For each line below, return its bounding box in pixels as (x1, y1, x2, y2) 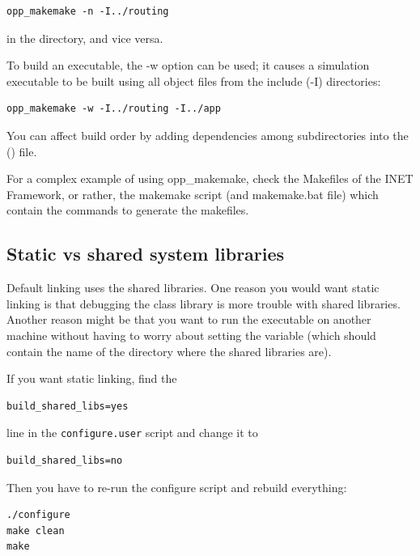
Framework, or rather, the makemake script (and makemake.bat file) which (6, 185, 379, 202)
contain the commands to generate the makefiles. (6, 202, 249, 219)
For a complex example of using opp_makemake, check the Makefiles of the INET (6, 170, 414, 187)
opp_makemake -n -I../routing (6, 6, 169, 17)
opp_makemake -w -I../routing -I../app (6, 103, 221, 115)
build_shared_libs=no (6, 454, 123, 466)
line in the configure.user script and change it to (6, 424, 258, 441)
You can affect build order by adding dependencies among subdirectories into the (6, 126, 409, 143)
